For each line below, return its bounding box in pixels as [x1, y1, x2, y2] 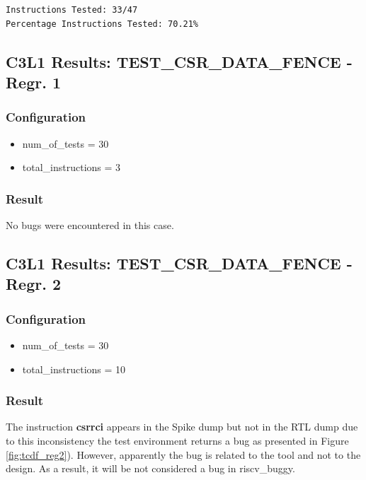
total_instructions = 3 [22, 160, 121, 175]
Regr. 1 [6, 71, 62, 93]
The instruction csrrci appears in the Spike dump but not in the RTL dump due [6, 419, 358, 434]
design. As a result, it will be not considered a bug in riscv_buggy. [6, 461, 295, 476]
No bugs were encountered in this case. [6, 217, 174, 232]
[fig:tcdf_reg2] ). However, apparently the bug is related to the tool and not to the [6, 447, 361, 462]
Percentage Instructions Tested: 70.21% [6, 18, 199, 29]
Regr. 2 [6, 273, 62, 295]
